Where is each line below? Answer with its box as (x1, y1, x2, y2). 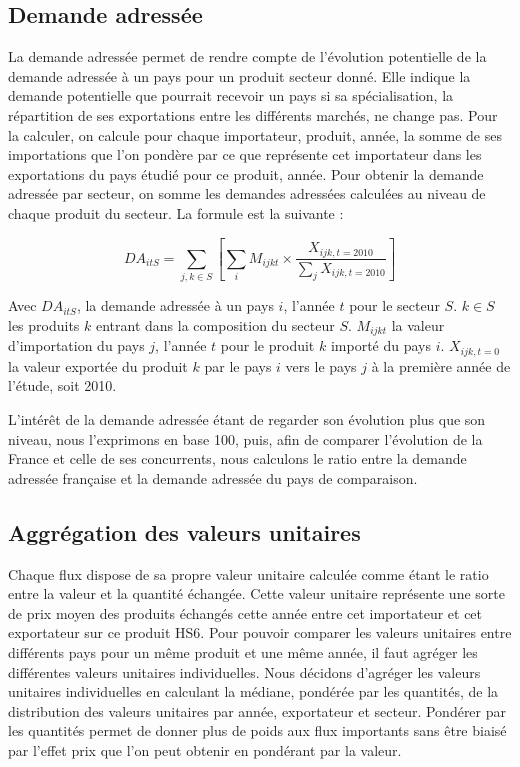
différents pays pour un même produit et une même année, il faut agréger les (8, 641, 478, 662)
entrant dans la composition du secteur (96, 314, 335, 335)
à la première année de (371, 355, 511, 376)
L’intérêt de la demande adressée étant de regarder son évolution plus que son (8, 408, 486, 429)
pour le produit (220, 335, 315, 356)
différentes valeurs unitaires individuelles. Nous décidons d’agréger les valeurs (8, 661, 481, 682)
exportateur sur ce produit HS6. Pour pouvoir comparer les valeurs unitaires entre (8, 622, 512, 643)
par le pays (204, 355, 272, 376)
